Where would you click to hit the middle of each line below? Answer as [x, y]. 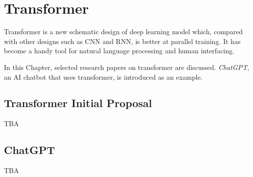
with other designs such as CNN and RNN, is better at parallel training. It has [122, 41]
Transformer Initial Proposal [78, 103]
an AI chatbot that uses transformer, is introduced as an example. [103, 77]
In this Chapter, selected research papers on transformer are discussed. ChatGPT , [127, 67]
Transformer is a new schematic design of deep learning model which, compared [124, 32]
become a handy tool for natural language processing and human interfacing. [119, 51]
